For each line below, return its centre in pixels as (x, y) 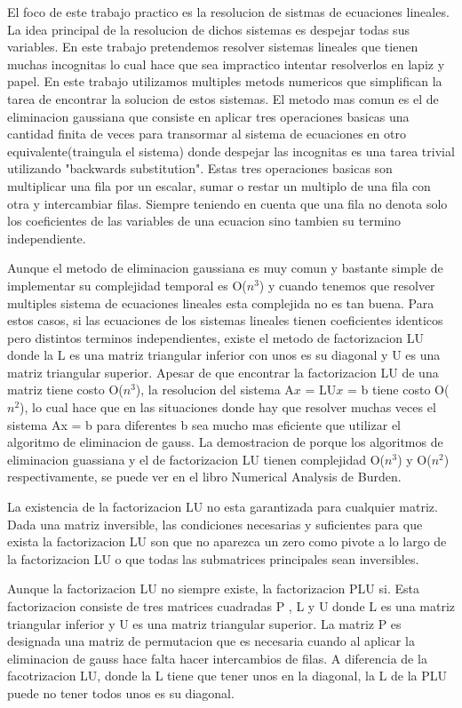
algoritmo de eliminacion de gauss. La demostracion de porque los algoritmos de (225, 442)
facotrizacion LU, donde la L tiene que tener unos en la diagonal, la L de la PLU (227, 676)
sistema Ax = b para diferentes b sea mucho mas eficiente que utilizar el (204, 424)
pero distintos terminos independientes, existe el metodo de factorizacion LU (215, 337)
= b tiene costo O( (398, 390)
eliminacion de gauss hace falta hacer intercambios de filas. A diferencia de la (217, 658)
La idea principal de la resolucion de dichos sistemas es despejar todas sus (208, 29)
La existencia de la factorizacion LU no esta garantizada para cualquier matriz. (223, 507)
